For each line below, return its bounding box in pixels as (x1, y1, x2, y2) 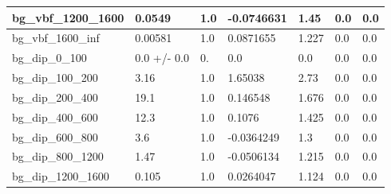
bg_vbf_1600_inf (12, 29, 100, 46)
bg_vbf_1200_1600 (12, 9, 124, 25)
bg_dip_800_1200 (12, 148, 104, 165)
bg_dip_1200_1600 (12, 168, 109, 184)
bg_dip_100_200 (12, 69, 98, 86)
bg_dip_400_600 (12, 108, 98, 125)
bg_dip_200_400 (12, 88, 98, 105)
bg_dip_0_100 (12, 49, 87, 66)
